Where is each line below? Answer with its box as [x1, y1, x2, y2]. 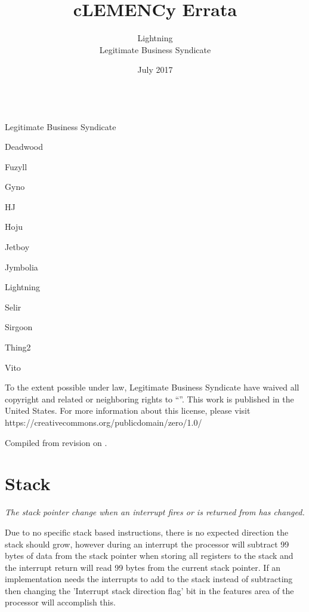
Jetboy [5, 241, 30, 253]
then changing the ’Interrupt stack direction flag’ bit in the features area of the [5, 584, 294, 596]
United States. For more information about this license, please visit [5, 404, 251, 417]
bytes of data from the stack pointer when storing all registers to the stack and [5, 549, 293, 562]
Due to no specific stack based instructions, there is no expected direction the [5, 525, 289, 538]
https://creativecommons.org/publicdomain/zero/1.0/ [5, 416, 202, 428]
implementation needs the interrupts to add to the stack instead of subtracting [5, 573, 293, 585]
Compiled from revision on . [5, 436, 107, 448]
